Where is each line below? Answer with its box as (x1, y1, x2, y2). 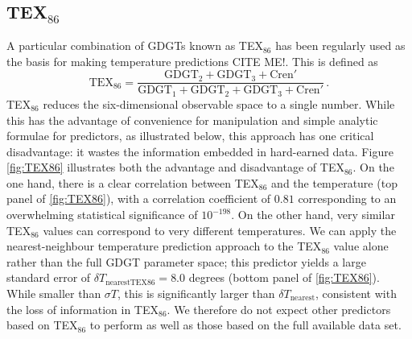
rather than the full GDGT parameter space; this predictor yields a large (6, 253, 366, 270)
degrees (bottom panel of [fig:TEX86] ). (188, 269, 380, 286)
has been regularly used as (275, 37, 406, 54)
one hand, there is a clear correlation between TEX (6, 174, 259, 191)
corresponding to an (298, 190, 397, 207)
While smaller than (6, 285, 101, 302)
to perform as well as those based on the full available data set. (89, 316, 402, 333)
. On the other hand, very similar (231, 206, 395, 223)
